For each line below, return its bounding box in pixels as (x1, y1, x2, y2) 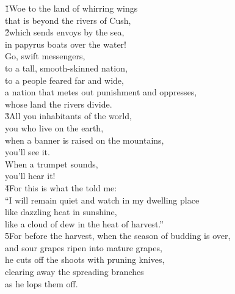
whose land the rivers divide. (5, 97, 112, 110)
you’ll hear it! (5, 169, 56, 182)
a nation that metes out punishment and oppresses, (5, 86, 197, 98)
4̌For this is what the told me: (5, 181, 117, 194)
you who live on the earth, (5, 121, 104, 134)
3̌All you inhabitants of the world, (5, 109, 132, 122)
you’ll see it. (5, 145, 50, 158)
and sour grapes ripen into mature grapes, (5, 241, 162, 254)
